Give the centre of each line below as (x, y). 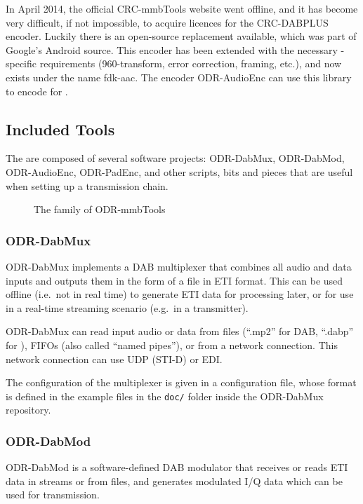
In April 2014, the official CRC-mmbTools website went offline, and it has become (182, 8)
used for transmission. (53, 495)
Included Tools (60, 129)
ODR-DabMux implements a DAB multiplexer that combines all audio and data (179, 266)
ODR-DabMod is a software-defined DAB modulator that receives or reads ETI (177, 467)
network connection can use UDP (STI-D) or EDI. (114, 359)
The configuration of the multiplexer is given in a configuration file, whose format (181, 382)
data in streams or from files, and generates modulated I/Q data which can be (174, 481)
